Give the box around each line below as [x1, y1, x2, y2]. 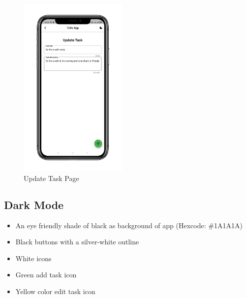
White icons [15, 253, 52, 263]
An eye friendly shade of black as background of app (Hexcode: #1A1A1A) [15, 220, 243, 230]
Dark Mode [4, 197, 64, 212]
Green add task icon [15, 269, 77, 280]
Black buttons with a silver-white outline [15, 237, 139, 247]
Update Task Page [24, 173, 79, 183]
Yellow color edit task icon [15, 286, 95, 296]
